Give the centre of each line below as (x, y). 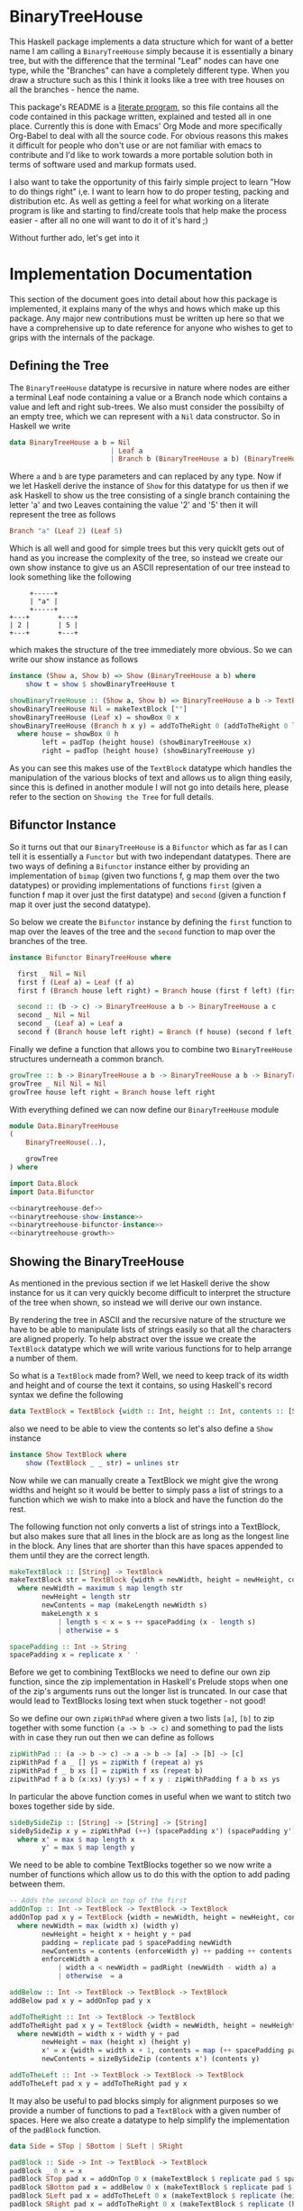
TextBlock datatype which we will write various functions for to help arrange (151, 1348)
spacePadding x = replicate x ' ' (74, 1655)
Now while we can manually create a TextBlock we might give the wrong (144, 1480)
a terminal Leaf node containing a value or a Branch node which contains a (148, 397)
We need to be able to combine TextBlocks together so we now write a (141, 1865)
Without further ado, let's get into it (74, 237)
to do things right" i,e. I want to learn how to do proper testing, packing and (149, 191)
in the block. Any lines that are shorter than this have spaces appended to (147, 1546)
